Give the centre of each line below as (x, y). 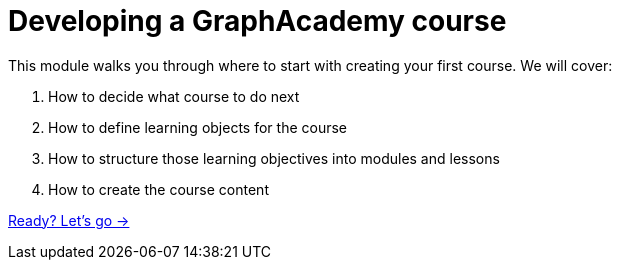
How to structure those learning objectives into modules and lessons (274, 158)
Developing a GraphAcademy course (257, 21)
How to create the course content (158, 189)
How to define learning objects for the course (198, 127)
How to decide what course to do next (174, 96)
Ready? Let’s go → (69, 220)
